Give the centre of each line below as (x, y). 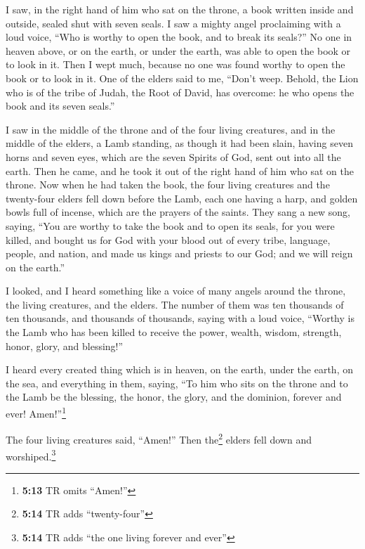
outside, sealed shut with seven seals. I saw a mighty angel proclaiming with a (173, 23)
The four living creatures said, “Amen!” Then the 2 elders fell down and (159, 438)
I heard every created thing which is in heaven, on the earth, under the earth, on (179, 369)
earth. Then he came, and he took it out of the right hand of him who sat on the (180, 170)
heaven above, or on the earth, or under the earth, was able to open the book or (178, 50)
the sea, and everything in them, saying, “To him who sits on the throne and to (177, 383)
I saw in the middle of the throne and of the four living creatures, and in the (171, 129)
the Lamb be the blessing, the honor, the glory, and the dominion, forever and (174, 397)
